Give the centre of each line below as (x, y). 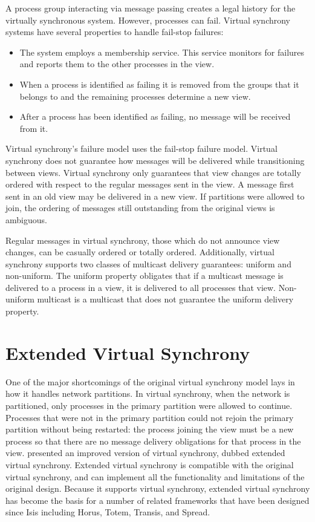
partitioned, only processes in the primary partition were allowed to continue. (149, 405)
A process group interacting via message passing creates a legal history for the (151, 8)
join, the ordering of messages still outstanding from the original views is (140, 208)
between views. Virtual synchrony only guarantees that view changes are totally (153, 172)
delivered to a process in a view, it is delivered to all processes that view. (141, 287)
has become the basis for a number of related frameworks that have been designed (157, 500)
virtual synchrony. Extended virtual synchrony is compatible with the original (150, 464)
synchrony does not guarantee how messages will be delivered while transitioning (155, 160)
